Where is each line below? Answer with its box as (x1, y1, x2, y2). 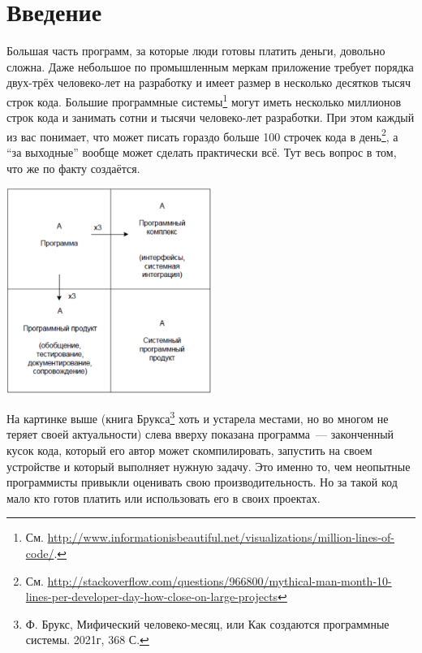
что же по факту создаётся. (6, 159, 140, 176)
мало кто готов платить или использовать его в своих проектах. (6, 489, 321, 506)
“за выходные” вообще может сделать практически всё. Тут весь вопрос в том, (6, 144, 397, 160)
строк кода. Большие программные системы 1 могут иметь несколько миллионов (6, 90, 402, 110)
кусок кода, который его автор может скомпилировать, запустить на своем (6, 442, 372, 459)
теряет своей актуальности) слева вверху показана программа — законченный (6, 426, 394, 443)
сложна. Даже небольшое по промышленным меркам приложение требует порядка (6, 58, 414, 75)
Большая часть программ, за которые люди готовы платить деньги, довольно (6, 42, 385, 59)
